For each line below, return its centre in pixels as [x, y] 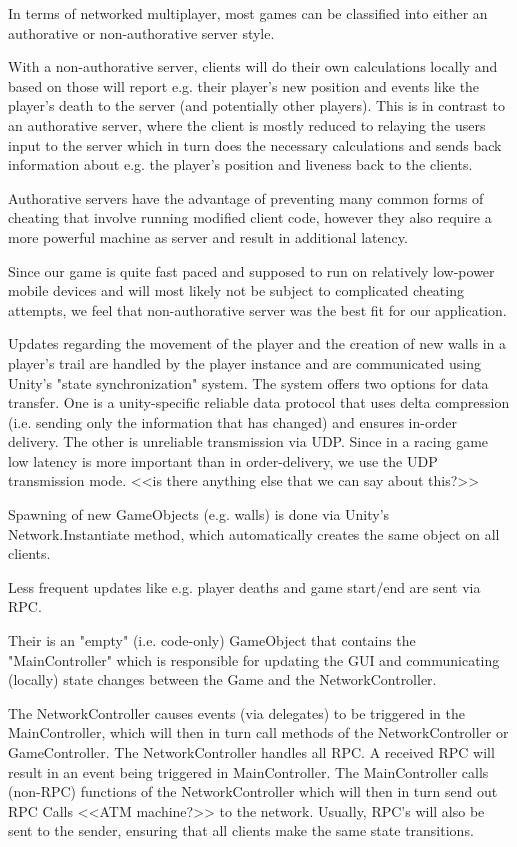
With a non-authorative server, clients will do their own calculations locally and [253, 66]
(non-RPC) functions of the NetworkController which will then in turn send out [253, 791]
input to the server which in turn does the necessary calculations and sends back [255, 144]
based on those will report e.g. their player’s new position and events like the [244, 85]
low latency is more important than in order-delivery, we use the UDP [223, 460]
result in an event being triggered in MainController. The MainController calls [248, 771]
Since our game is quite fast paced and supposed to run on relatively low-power [251, 270]
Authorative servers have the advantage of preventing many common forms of [246, 197]
